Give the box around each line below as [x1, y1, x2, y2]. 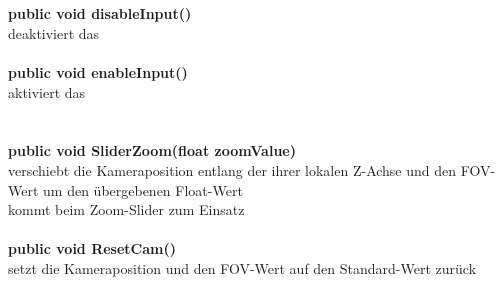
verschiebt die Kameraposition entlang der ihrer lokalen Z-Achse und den [8, 159, 457, 180]
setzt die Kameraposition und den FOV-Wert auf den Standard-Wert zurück [8, 257, 477, 278]
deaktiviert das [8, 22, 100, 43]
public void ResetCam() [8, 238, 176, 259]
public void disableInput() [8, 3, 192, 24]
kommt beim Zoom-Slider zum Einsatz [8, 199, 245, 220]
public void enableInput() [8, 61, 188, 82]
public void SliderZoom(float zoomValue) [8, 140, 296, 161]
